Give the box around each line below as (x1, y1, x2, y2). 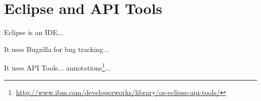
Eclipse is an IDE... (4, 27, 64, 37)
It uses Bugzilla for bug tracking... (4, 43, 109, 54)
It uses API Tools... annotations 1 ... (4, 61, 111, 72)
